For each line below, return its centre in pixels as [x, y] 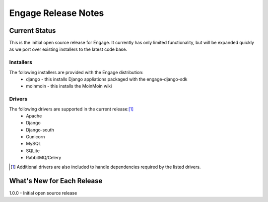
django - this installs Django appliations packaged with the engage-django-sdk [107, 79]
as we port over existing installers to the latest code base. [68, 49]
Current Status [33, 31]
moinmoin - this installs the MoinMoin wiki [69, 86]
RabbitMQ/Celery [44, 158]
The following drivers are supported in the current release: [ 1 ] [71, 109]
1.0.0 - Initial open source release [43, 193]
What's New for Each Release [56, 181]
